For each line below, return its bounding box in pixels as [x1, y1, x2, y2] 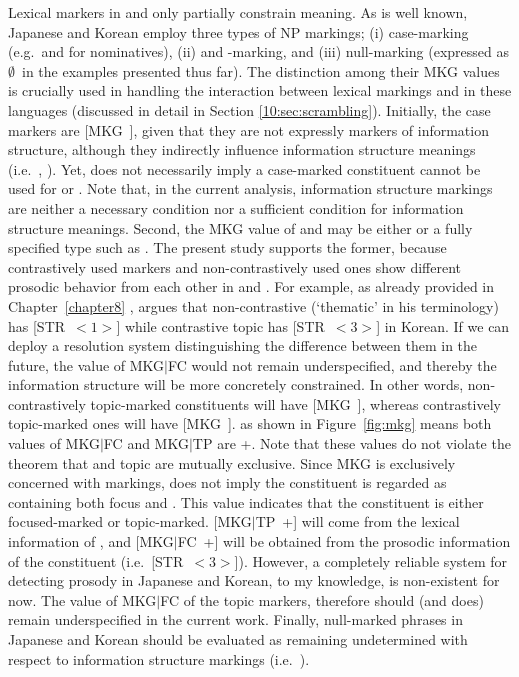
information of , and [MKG [8, 531, 174, 552]
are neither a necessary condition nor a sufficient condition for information [8, 197, 464, 218]
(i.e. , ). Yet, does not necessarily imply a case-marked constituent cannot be [8, 158, 481, 179]
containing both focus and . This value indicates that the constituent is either [8, 491, 484, 512]
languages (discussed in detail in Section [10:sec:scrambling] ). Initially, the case [8, 99, 491, 120]
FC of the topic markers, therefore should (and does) [160, 589, 484, 610]
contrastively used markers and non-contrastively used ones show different [8, 256, 461, 277]
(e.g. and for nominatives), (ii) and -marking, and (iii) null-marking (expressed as [8, 41, 510, 62]
